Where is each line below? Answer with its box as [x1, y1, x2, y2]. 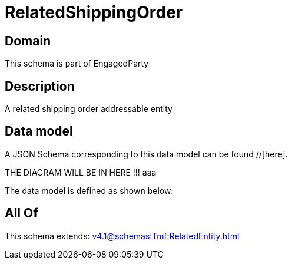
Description [5, 78, 75, 94]
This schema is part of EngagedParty [5, 58, 149, 69]
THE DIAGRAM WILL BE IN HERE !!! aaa [5, 167, 157, 177]
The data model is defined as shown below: [5, 185, 174, 196]
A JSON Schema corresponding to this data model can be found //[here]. [5, 148, 288, 159]
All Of [5, 206, 38, 221]
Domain [5, 33, 51, 48]
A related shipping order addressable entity [5, 104, 172, 114]
